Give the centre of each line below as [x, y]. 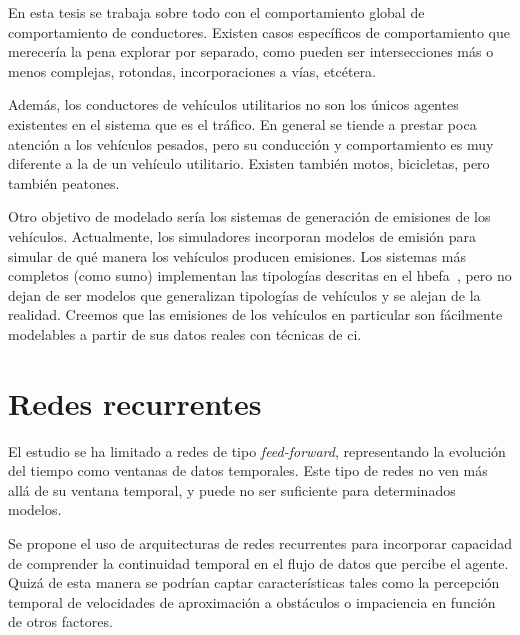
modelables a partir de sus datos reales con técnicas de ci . [185, 333]
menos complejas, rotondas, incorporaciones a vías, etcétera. [192, 70]
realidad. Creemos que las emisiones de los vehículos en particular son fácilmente [255, 314]
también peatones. [64, 182]
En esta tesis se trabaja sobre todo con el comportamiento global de [216, 12]
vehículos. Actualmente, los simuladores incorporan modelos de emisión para [242, 235]
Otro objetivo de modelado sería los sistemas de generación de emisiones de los [249, 216]
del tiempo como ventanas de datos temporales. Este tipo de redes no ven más [248, 470]
